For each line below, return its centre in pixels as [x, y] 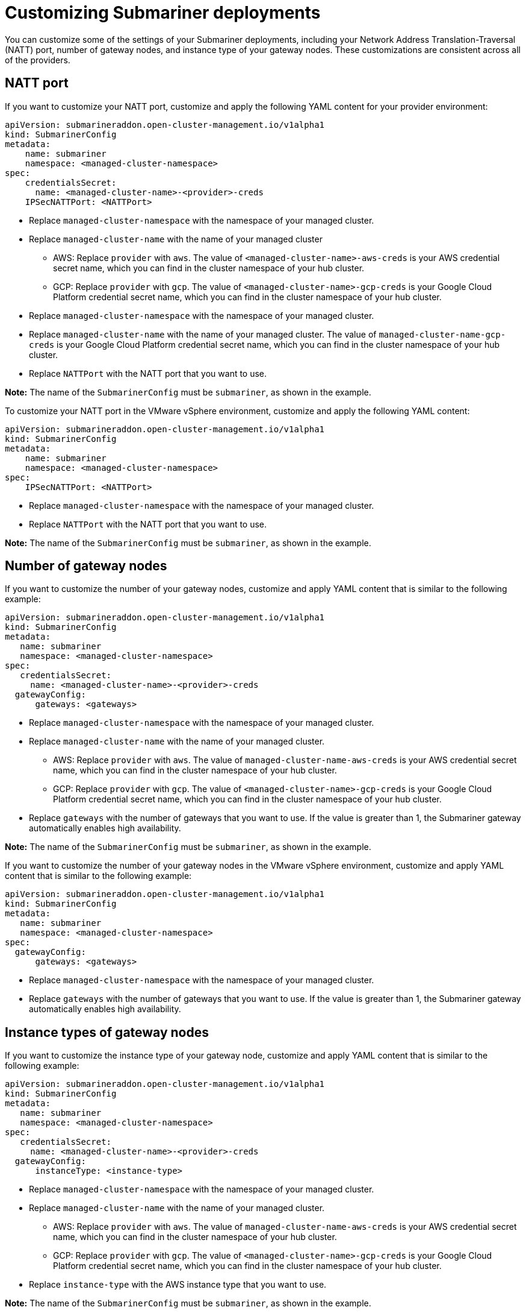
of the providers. [38, 60]
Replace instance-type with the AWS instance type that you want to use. [178, 1285]
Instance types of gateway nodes [107, 1032]
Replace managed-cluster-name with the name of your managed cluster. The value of [203, 334]
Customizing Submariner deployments [163, 13]
